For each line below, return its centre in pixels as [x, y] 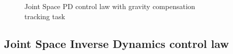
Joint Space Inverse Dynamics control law [116, 43]
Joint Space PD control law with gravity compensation [110, 6]
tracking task [45, 16]
